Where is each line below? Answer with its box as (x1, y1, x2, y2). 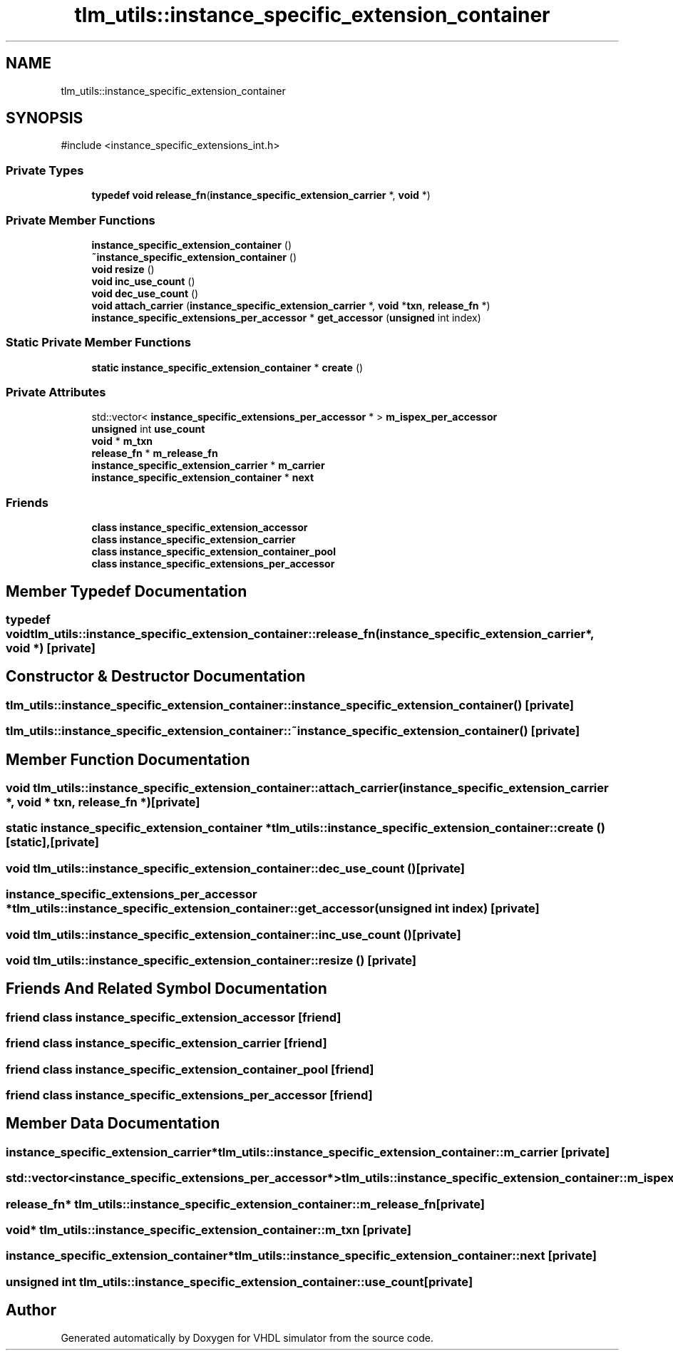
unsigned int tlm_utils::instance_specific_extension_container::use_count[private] (6, 1274, 473, 1289)
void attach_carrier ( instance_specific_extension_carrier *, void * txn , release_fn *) (91, 299, 490, 312)
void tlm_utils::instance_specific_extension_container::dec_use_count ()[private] (6, 861, 466, 875)
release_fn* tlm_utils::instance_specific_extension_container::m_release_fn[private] (6, 1196, 486, 1211)
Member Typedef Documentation (6, 582, 247, 600)
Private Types (6, 163, 84, 178)
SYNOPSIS (6, 109, 83, 128)
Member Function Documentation (6, 750, 250, 769)
